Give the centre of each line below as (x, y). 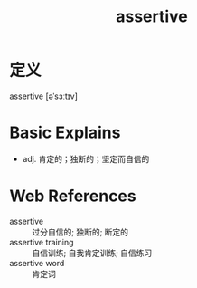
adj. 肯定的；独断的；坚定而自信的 (86, 158)
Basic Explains (65, 133)
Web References (73, 196)
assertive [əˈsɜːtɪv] (44, 96)
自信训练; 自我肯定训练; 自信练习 (92, 253)
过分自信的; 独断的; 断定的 (80, 232)
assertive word (37, 263)
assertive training (42, 242)
